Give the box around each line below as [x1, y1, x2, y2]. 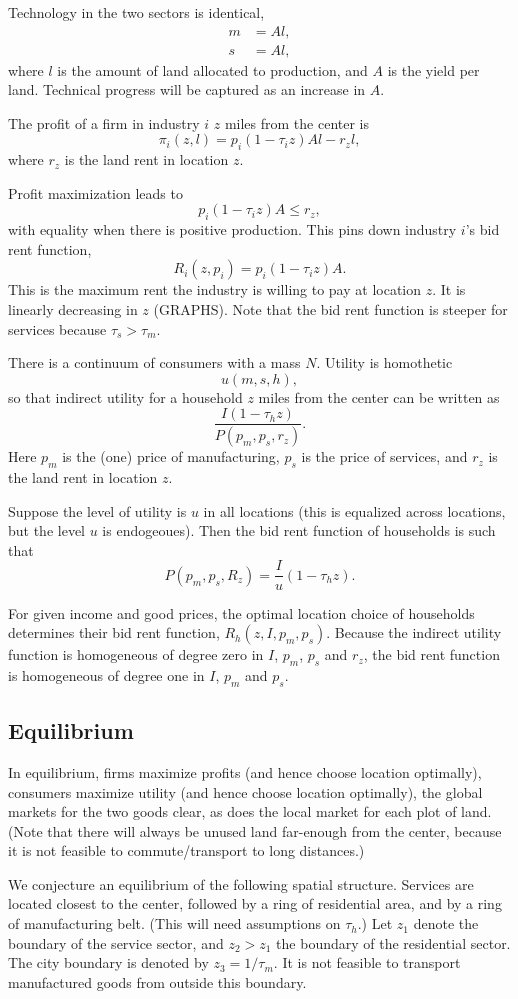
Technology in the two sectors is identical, [8, 2, 265, 22]
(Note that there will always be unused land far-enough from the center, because [8, 820, 502, 841]
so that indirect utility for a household [8, 386, 243, 407]
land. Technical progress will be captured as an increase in [8, 79, 366, 100]
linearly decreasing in [8, 299, 138, 319]
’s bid [465, 219, 500, 240]
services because [8, 318, 107, 339]
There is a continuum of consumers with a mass [8, 352, 301, 373]
